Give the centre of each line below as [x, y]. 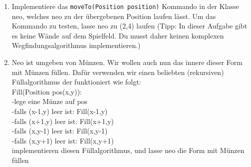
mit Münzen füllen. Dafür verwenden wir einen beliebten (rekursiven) [118, 72]
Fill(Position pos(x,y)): [47, 91]
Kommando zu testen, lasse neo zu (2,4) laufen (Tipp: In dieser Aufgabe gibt [129, 26]
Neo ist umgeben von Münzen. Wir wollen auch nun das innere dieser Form [127, 62]
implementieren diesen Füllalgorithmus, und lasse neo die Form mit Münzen [128, 150]
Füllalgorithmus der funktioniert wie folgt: [76, 82]
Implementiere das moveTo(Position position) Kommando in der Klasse [125, 6]
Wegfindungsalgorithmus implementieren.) [76, 45]
